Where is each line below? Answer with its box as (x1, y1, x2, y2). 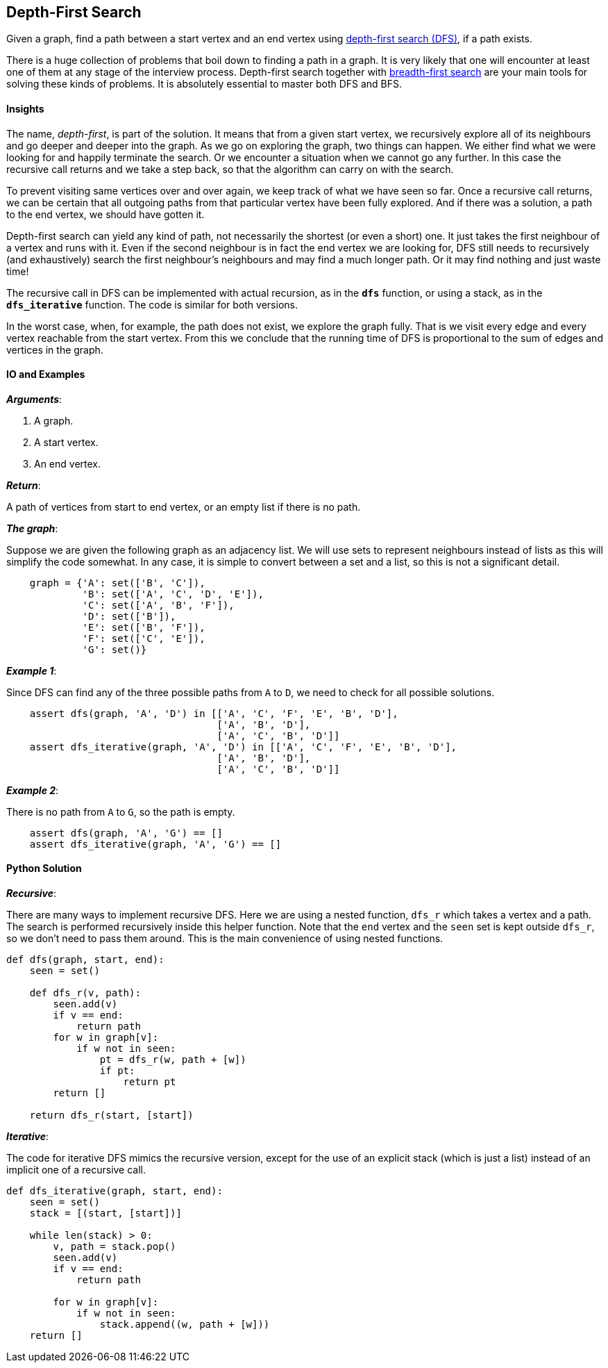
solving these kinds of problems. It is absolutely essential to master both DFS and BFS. (6, 78, 403, 90)
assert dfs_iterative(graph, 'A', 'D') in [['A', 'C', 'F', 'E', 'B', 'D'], (29, 741, 457, 752)
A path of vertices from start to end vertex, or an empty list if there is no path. (6, 500, 361, 513)
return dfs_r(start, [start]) (29, 1110, 194, 1121)
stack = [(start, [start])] (29, 1208, 182, 1219)
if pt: (99, 1065, 135, 1077)
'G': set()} (82, 643, 147, 655)
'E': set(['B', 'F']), (82, 621, 205, 633)
